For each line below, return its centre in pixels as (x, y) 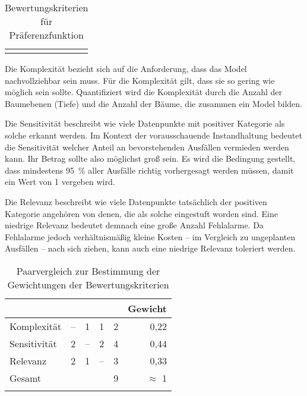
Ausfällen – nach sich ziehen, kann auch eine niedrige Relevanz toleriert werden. (150, 248)
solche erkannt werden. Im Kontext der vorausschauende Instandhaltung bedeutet (153, 135)
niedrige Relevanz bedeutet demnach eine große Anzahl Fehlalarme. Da (134, 225)
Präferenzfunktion (46, 35)
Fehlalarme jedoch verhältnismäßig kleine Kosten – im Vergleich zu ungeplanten (150, 236)
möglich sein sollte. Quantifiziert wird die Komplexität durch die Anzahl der (143, 92)
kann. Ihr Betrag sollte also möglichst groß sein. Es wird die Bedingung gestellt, (150, 158)
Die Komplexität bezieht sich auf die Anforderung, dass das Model (126, 68)
